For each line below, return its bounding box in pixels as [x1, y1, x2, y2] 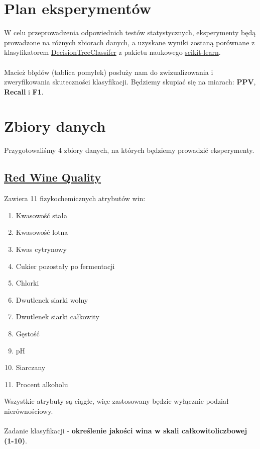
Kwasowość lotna [16, 227, 68, 237]
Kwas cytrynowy [16, 243, 67, 254]
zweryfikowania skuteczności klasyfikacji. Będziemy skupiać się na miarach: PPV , [4, 76, 256, 87]
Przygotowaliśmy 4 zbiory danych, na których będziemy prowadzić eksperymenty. [4, 145, 254, 155]
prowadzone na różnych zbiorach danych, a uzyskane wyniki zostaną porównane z [4, 37, 255, 47]
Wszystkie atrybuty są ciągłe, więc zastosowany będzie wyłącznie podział [4, 396, 229, 406]
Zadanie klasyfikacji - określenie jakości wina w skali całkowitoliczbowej [4, 425, 247, 436]
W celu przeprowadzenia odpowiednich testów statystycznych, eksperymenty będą [4, 27, 256, 38]
